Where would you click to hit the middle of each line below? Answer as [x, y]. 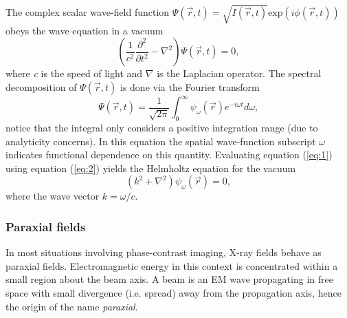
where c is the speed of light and [74, 73]
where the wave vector [53, 196]
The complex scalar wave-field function [88, 11]
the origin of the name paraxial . [72, 306]
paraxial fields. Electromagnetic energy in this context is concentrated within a [172, 265]
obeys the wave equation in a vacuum [85, 30]
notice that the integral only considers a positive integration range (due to [162, 128]
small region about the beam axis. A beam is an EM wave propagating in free [169, 279]
